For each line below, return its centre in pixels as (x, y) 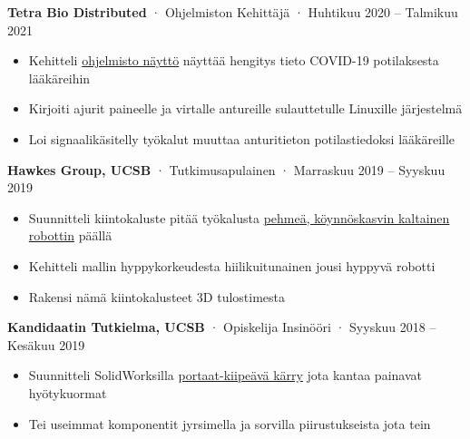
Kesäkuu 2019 (46, 344)
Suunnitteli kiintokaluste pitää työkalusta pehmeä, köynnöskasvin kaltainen (239, 217)
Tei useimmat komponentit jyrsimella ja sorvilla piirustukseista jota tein (230, 423)
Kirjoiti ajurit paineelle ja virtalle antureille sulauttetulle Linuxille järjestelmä (245, 108)
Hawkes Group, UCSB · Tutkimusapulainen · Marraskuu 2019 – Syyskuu (226, 169)
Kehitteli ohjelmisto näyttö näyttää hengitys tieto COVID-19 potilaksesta (234, 60)
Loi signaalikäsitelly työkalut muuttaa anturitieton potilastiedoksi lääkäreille (242, 138)
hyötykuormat (68, 392)
